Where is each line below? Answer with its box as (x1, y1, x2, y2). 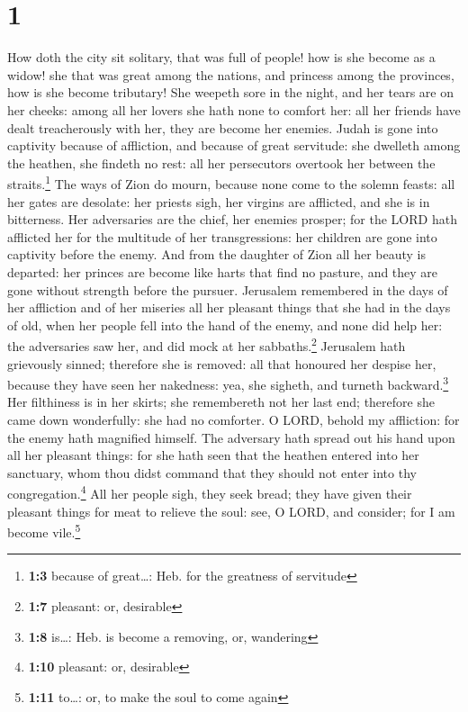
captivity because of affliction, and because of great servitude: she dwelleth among (7, 136, 461, 155)
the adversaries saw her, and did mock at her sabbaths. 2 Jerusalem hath (7, 334, 406, 355)
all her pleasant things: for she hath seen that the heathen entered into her (7, 446, 419, 464)
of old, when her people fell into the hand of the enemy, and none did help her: (7, 315, 443, 334)
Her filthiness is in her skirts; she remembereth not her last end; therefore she (7, 392, 435, 411)
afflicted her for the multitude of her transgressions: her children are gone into (7, 227, 437, 246)
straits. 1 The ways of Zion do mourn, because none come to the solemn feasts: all (7, 172, 455, 193)
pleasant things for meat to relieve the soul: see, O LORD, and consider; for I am (7, 501, 455, 520)
